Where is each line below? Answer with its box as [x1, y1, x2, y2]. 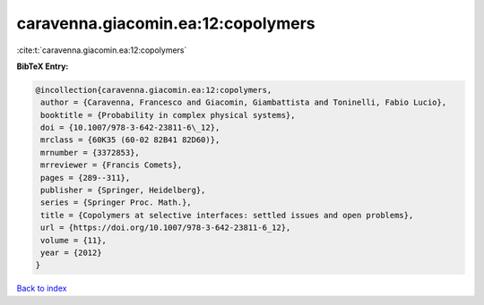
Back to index [16, 283, 67, 294]
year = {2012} [40, 248, 102, 258]
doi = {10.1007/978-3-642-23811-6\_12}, [40, 123, 220, 133]
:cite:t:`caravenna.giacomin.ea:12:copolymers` [16, 45, 187, 55]
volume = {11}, [40, 235, 108, 245]
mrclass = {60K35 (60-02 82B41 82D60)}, [40, 135, 220, 145]
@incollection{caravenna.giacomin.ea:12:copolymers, [35, 85, 272, 95]
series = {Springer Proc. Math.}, [40, 198, 192, 208]
